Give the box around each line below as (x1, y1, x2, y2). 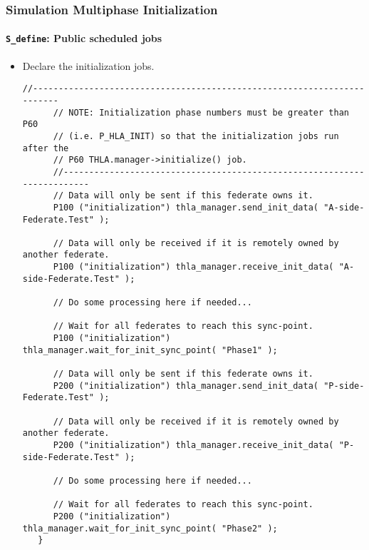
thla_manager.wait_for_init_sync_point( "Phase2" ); (22, 523, 278, 534)
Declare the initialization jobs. (22, 58, 155, 73)
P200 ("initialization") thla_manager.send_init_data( (53, 380, 319, 391)
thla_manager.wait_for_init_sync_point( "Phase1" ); (22, 345, 278, 355)
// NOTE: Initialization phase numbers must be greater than (53, 107, 349, 118)
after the (22, 143, 69, 153)
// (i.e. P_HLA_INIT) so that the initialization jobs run (53, 131, 339, 141)
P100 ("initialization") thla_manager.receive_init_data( (53, 262, 334, 273)
